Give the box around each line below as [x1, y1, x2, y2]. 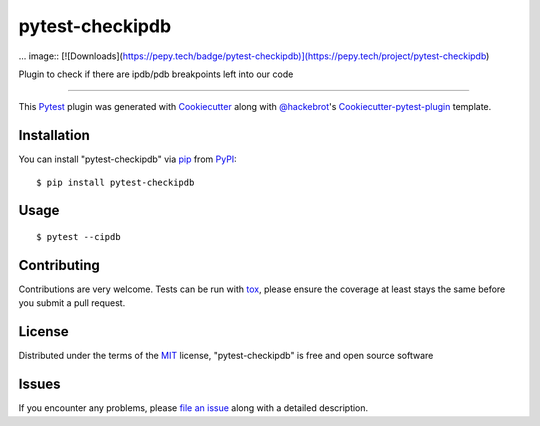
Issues [18, 376, 61, 393]
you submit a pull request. [18, 297, 126, 309]
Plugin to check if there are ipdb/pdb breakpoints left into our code [18, 68, 294, 80]
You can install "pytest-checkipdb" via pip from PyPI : [18, 153, 237, 165]
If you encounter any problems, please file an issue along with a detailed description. [18, 402, 369, 414]
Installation [18, 127, 90, 144]
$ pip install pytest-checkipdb [36, 176, 195, 188]
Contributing [18, 256, 100, 274]
